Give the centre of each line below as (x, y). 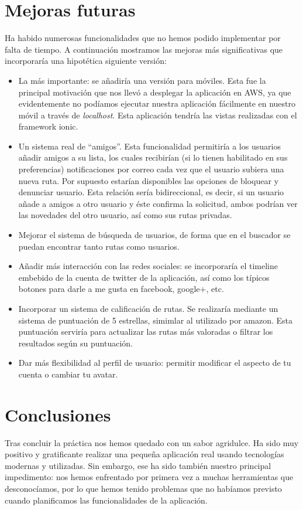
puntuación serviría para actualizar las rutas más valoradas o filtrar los (146, 331)
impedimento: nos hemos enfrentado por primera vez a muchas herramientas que (149, 477)
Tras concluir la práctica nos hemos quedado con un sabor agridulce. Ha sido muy (152, 442)
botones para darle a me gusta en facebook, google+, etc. (121, 289)
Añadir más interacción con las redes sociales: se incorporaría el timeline (148, 266)
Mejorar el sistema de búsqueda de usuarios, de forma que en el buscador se (154, 235)
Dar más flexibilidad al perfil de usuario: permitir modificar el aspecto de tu (155, 363)
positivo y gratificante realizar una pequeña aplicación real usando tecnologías (144, 454)
